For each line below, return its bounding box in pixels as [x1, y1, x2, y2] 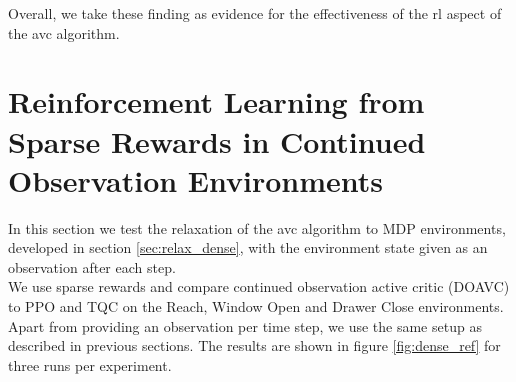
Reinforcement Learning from [8, 81, 425, 122]
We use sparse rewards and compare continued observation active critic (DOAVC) [8, 276, 510, 297]
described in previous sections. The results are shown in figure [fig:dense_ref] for [8, 335, 501, 356]
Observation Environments [8, 159, 384, 200]
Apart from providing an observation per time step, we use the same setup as [8, 315, 482, 336]
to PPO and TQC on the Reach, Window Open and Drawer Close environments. [8, 296, 504, 317]
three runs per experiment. [8, 354, 172, 375]
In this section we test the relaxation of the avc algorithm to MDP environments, [8, 217, 506, 238]
